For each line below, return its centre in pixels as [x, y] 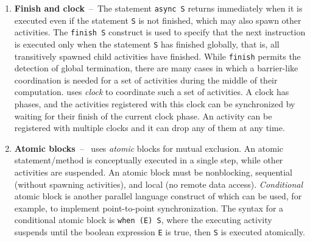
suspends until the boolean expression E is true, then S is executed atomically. [160, 232]
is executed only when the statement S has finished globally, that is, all [147, 44]
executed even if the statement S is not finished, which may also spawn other [158, 20]
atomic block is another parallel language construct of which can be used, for [158, 196]
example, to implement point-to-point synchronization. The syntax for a [149, 208]
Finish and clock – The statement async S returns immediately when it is [158, 8]
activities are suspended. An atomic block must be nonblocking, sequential [153, 172]
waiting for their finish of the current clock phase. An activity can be [143, 116]
